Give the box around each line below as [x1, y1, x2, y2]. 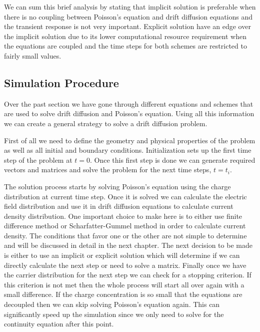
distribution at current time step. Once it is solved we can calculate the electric [4, 191, 247, 201]
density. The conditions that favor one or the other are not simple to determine [4, 230, 247, 240]
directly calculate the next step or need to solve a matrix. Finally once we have [4, 259, 246, 270]
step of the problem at [4, 154, 72, 165]
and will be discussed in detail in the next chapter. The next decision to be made [4, 240, 252, 250]
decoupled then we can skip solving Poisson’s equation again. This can [4, 299, 220, 309]
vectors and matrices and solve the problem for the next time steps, [4, 164, 211, 175]
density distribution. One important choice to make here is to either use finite [4, 210, 242, 221]
